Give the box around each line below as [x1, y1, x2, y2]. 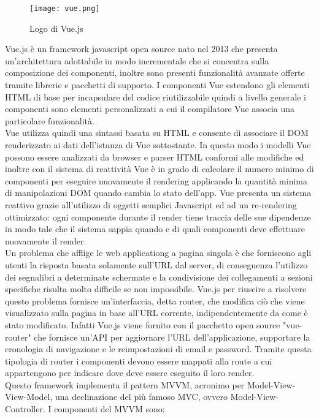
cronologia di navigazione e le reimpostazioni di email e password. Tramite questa [5, 342, 312, 355]
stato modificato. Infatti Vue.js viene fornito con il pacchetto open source [5, 318, 280, 331]
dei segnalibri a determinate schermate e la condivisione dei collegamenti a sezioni [5, 270, 313, 283]
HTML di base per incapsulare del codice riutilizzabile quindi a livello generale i [5, 90, 306, 103]
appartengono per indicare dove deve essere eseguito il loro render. [5, 366, 255, 379]
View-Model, [5, 390, 53, 403]
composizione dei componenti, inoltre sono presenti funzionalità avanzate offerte [5, 66, 305, 79]
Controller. [5, 402, 45, 415]
